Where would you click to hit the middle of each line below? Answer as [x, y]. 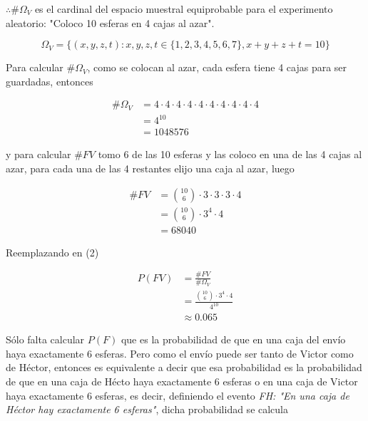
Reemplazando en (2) [52, 252]
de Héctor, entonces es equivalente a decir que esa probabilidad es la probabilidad [184, 367]
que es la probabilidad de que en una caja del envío [233, 339]
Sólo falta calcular [45, 339]
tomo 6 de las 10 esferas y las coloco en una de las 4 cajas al [230, 154]
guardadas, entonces [50, 81]
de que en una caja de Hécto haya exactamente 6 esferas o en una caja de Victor [182, 381]
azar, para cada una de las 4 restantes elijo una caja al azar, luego [150, 168]
